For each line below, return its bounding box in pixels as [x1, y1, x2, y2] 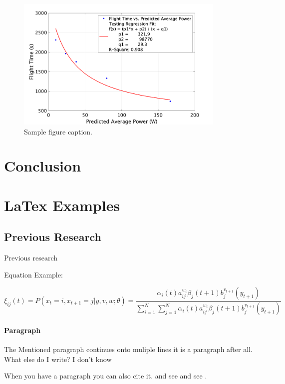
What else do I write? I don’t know [4, 353, 112, 364]
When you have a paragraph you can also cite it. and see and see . [4, 370, 207, 381]
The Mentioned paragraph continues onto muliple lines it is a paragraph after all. [4, 344, 253, 354]
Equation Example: [4, 269, 63, 279]
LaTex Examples [4, 194, 120, 215]
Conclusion [4, 155, 81, 176]
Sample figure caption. [24, 126, 92, 136]
